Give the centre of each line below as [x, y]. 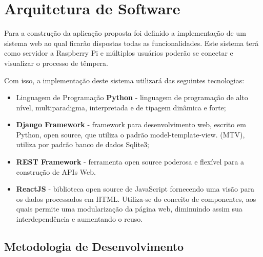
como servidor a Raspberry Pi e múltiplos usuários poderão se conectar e [119, 53]
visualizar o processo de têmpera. [56, 63]
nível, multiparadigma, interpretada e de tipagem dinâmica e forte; [121, 107]
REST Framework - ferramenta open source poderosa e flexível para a [130, 162]
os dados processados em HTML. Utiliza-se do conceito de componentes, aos [136, 198]
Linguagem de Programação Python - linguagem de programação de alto [132, 97]
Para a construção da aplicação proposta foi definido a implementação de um [125, 33]
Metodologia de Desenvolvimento [94, 247]
